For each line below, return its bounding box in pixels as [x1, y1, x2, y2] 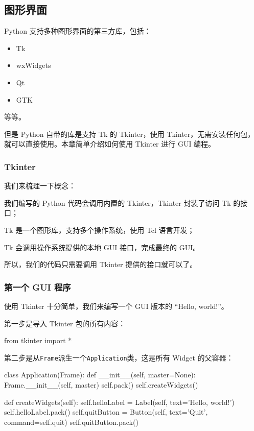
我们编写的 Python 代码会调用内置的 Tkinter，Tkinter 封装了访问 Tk [4, 197, 231, 208]
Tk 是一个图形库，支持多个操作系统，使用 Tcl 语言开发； [4, 224, 195, 235]
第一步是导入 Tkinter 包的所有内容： [4, 318, 126, 328]
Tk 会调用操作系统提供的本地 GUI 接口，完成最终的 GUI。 [4, 242, 200, 252]
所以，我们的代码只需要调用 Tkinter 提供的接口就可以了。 [4, 259, 197, 270]
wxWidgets [16, 60, 51, 70]
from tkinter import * [4, 335, 72, 346]
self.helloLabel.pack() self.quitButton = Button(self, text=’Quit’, [4, 406, 208, 417]
